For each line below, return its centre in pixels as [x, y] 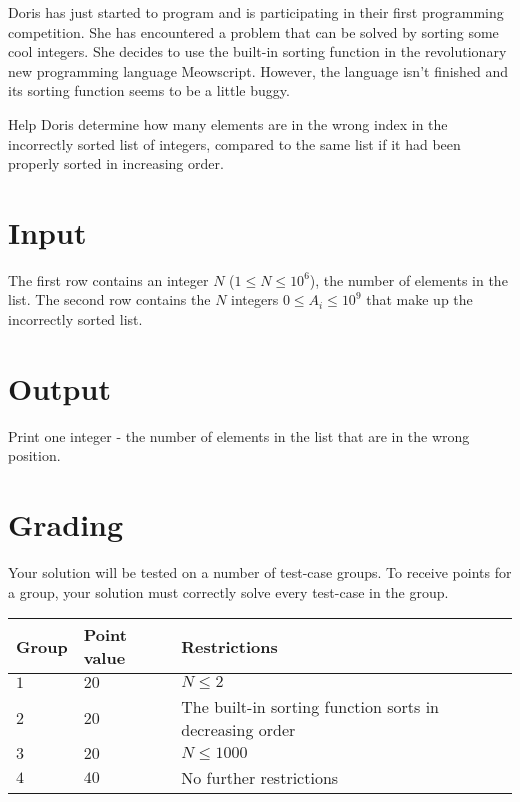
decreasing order [238, 730]
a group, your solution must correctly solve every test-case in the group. [228, 591]
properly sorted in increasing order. [116, 163]
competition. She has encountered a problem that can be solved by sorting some [253, 31]
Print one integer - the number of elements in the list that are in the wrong [239, 435]
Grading [66, 524]
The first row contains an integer [108, 279]
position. [34, 455]
